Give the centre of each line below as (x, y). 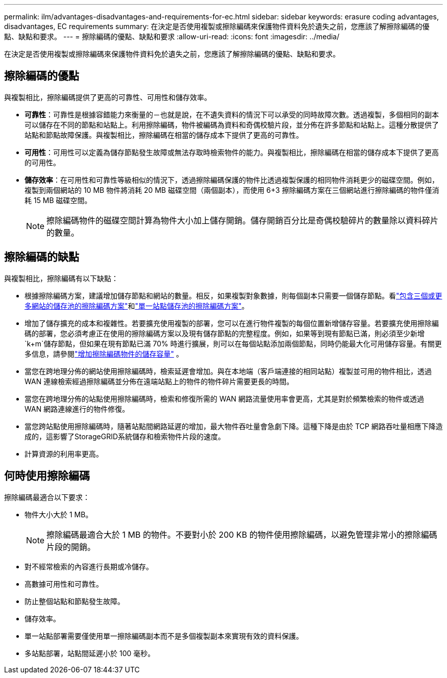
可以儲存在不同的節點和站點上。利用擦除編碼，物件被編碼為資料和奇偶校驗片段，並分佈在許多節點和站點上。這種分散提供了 (232, 124)
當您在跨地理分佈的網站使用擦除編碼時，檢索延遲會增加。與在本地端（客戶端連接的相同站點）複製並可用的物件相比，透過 (228, 371)
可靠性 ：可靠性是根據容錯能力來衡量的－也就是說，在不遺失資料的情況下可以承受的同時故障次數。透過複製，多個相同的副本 (232, 114)
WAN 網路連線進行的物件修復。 (77, 409)
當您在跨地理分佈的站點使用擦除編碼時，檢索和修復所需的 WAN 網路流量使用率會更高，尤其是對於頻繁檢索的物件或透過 (225, 398)
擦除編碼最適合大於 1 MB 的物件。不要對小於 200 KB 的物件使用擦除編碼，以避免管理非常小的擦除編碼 (242, 534)
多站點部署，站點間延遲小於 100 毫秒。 (90, 653)
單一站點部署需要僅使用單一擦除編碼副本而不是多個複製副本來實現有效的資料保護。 (164, 636)
